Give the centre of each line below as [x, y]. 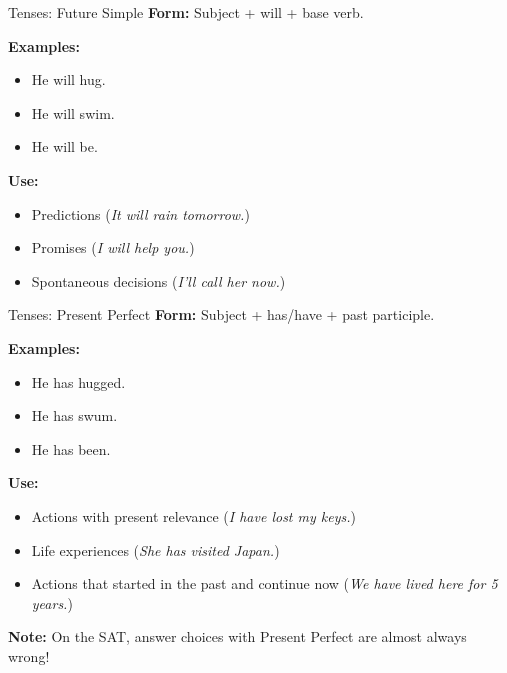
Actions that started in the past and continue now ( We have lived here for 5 [264, 583]
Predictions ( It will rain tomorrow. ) [140, 213]
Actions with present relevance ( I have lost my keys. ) [193, 515]
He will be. [64, 146]
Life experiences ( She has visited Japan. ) [155, 549]
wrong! [29, 655]
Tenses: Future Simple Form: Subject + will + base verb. [186, 12]
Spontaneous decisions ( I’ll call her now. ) [158, 280]
